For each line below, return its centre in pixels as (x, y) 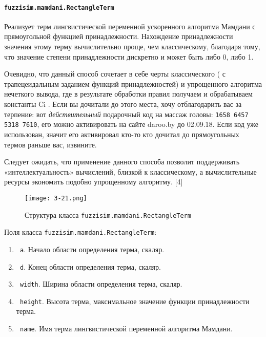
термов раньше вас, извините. (50, 144)
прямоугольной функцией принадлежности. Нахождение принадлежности (119, 36)
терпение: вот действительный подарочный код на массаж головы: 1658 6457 (126, 114)
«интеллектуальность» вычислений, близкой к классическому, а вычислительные (130, 171)
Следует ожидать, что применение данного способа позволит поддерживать (122, 162)
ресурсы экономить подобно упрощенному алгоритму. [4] (94, 182)
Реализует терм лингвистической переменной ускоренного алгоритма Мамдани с (130, 26)
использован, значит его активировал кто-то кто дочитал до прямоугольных (122, 134)
